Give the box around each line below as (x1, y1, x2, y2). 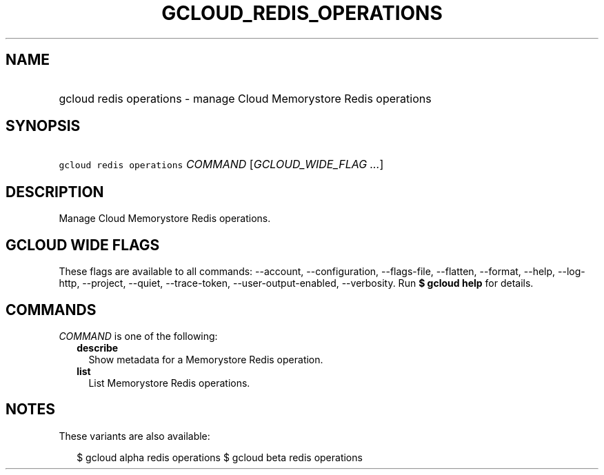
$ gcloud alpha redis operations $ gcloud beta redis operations (77, 451, 363, 463)
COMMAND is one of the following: (59, 330, 218, 342)
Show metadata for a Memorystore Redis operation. (88, 353, 323, 365)
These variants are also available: (59, 429, 210, 442)
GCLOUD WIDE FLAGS (6, 236, 160, 254)
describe (77, 341, 119, 354)
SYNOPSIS (6, 117, 81, 135)
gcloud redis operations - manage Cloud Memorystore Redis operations (59, 91, 432, 105)
